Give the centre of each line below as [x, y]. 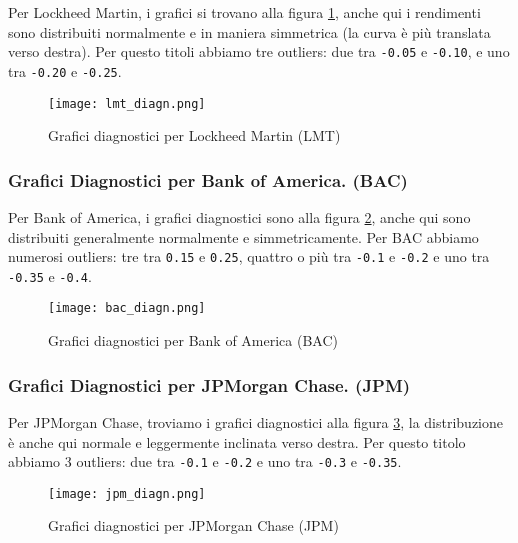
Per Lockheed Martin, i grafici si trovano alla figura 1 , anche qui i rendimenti [244, 12]
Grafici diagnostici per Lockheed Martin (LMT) [194, 135]
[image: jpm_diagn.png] [127, 493]
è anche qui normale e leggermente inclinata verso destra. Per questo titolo [237, 441]
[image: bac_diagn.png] [127, 308]
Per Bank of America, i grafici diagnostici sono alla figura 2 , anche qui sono [239, 216]
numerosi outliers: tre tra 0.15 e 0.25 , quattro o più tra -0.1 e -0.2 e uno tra [249, 256]
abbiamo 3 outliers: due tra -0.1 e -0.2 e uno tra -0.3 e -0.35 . [205, 461]
